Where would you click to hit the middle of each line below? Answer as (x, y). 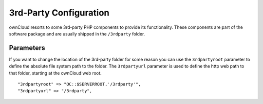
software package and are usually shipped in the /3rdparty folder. (77, 34)
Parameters (27, 48)
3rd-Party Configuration (59, 13)
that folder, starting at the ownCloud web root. (55, 73)
